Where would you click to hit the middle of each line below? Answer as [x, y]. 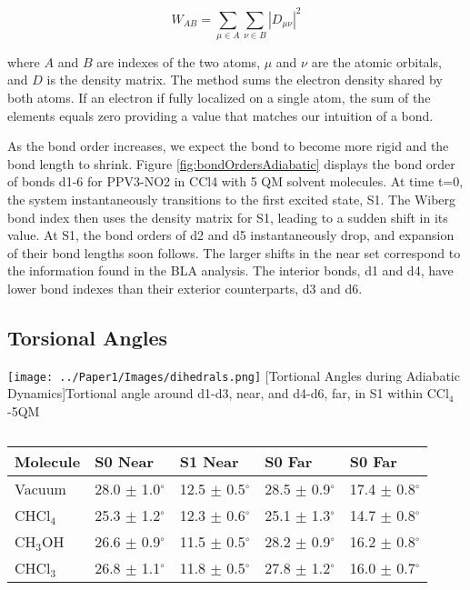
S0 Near [125, 461]
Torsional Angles [88, 337]
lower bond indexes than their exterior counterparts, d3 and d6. [185, 288]
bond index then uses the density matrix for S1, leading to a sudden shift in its [228, 217]
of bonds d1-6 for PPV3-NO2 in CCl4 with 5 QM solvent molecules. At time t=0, [235, 181]
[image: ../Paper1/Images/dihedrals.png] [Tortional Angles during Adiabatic [234, 375]
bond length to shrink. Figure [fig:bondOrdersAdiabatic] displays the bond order [231, 163]
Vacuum [40, 488]
